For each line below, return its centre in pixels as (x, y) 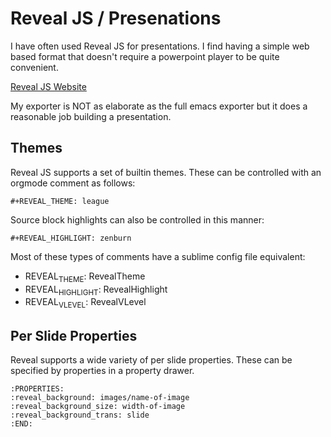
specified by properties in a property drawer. (102, 370)
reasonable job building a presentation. (91, 116)
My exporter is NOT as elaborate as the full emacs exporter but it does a (159, 106)
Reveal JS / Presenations (116, 18)
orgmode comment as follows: (73, 183)
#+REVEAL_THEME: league (60, 201)
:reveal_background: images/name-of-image (100, 397)
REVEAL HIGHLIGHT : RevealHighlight (96, 290)
